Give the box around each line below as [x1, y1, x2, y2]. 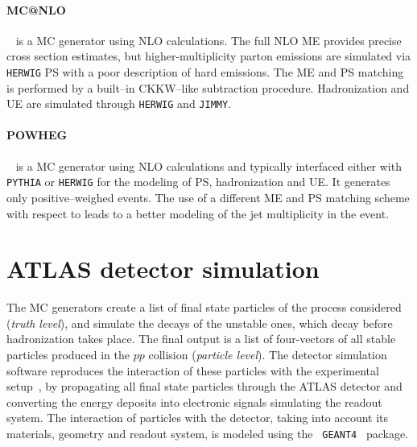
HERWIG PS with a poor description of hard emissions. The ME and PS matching [6, 63, 404, 80]
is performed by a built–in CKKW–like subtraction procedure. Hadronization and [6, 79, 410, 96]
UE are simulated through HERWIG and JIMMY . [6, 95, 232, 112]
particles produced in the [6, 346, 130, 363]
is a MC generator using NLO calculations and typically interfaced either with [15, 157, 402, 174]
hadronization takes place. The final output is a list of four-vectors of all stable [6, 330, 396, 347]
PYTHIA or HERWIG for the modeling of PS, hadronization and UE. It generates [6, 173, 390, 190]
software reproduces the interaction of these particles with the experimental [6, 362, 379, 379]
